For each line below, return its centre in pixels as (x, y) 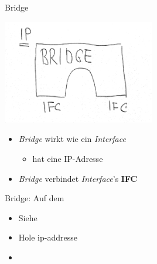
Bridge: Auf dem (35, 198)
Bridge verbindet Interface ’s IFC (78, 178)
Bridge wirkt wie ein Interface (72, 139)
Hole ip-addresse (48, 237)
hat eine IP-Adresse (68, 159)
